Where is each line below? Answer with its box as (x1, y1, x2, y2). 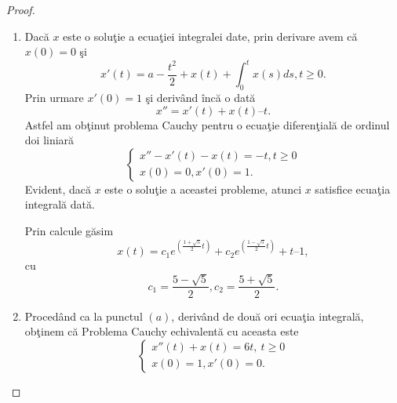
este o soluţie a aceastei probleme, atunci (104, 180, 302, 197)
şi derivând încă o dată (145, 89, 256, 106)
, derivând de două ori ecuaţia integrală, (171, 307, 364, 324)
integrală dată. (24, 196, 95, 212)
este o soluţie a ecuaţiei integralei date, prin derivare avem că (63, 27, 358, 44)
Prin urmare (24, 89, 84, 106)
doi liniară (24, 132, 75, 148)
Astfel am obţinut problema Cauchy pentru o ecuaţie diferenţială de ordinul (24, 116, 390, 133)
